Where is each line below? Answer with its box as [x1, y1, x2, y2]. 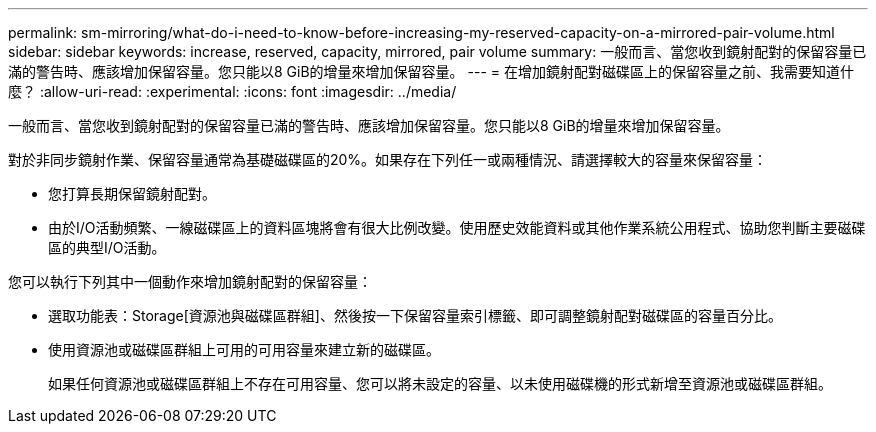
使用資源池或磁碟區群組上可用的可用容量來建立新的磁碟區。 [48, 341, 440, 358]
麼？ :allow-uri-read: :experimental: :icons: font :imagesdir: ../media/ [8, 83, 457, 100]
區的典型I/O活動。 [48, 239, 166, 256]
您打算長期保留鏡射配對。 [48, 185, 216, 202]
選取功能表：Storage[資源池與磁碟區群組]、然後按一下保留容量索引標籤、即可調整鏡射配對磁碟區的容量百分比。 [48, 307, 782, 324]
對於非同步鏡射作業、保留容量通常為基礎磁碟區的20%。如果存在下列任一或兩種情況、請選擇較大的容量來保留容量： [8, 151, 768, 168]
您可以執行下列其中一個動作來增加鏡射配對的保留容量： [8, 273, 372, 290]
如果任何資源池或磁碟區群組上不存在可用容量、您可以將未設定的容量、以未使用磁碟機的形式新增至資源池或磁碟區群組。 [48, 375, 832, 392]
